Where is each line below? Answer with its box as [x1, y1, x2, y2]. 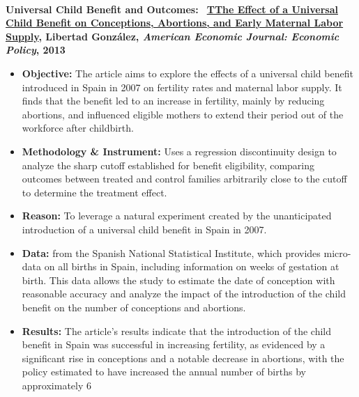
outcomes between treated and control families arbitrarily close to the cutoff [22, 171, 347, 186]
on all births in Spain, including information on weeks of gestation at [44, 259, 339, 274]
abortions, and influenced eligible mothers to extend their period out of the [22, 107, 344, 121]
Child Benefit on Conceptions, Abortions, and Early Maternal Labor [6, 15, 344, 30]
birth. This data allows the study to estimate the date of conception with [22, 272, 335, 287]
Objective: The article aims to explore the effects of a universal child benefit [22, 66, 353, 81]
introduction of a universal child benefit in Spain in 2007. [22, 221, 267, 236]
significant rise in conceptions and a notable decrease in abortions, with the [22, 350, 344, 365]
